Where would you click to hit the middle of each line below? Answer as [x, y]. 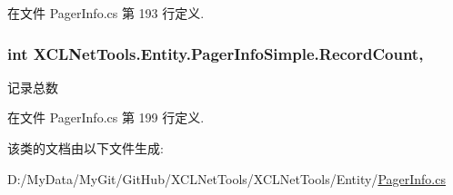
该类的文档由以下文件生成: [86, 148]
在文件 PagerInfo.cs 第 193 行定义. [106, 13]
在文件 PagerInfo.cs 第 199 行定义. [106, 117]
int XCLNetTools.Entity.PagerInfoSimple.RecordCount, [216, 53]
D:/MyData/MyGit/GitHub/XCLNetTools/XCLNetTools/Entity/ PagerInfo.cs [226, 178]
